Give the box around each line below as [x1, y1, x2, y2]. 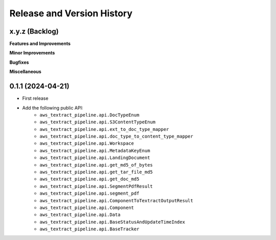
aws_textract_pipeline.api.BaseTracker [39, 226, 140, 232]
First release [22, 95, 49, 101]
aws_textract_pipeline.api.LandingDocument [39, 155, 150, 161]
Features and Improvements [9, 41, 71, 47]
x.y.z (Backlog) [9, 27, 59, 36]
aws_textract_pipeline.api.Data [39, 212, 121, 218]
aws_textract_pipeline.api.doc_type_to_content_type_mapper [39, 134, 194, 140]
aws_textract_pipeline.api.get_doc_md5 [39, 176, 140, 182]
